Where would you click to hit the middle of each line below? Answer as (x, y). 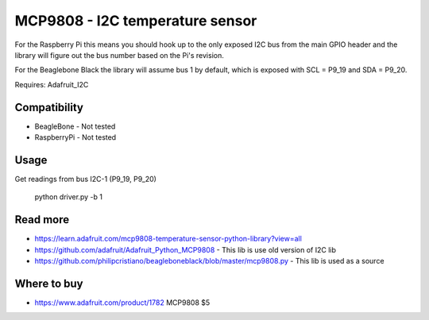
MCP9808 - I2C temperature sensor (136, 21)
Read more (42, 220)
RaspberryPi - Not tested (75, 137)
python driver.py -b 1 (69, 197)
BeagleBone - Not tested (75, 126)
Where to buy (49, 283)
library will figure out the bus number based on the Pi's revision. (119, 55)
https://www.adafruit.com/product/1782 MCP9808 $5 (122, 303)
